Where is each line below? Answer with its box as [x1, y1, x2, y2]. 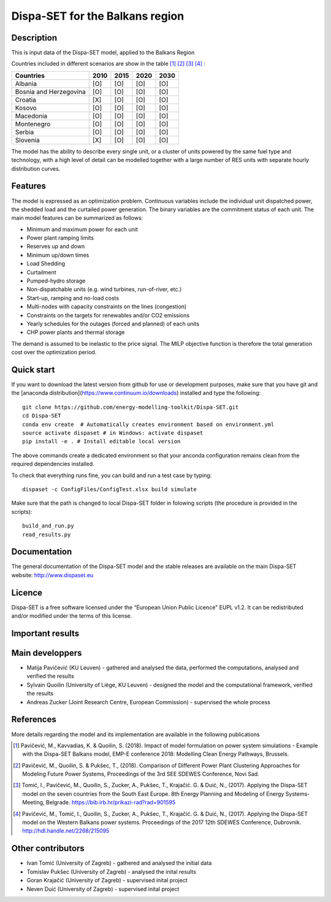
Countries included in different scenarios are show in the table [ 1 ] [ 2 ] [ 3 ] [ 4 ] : [11, 60, 205, 68]
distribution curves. [11, 165, 61, 172]
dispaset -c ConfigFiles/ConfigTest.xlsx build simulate [22, 486, 197, 492]
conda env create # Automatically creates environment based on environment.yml [22, 421, 275, 428]
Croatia [15, 95, 37, 104]
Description [11, 33, 58, 43]
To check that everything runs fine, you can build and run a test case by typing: [11, 472, 212, 479]
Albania [15, 79, 37, 88]
